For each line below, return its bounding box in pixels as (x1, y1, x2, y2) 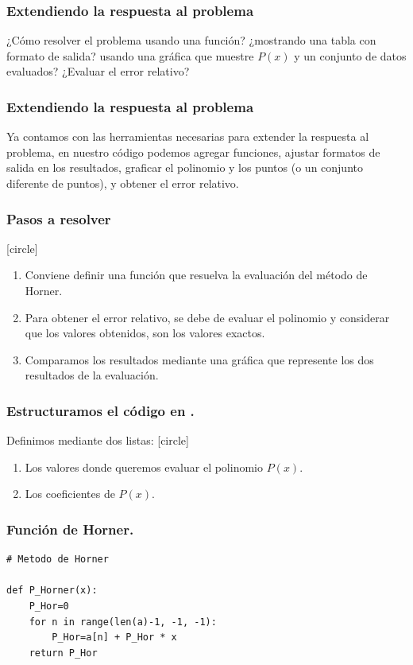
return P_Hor (29, 647, 98, 659)
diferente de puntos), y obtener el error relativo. (6, 175, 239, 191)
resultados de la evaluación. (25, 367, 159, 383)
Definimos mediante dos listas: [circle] (6, 432, 189, 449)
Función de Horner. (6, 519, 134, 539)
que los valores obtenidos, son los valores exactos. (25, 325, 265, 341)
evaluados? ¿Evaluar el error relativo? (6, 63, 190, 80)
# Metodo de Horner (6, 554, 109, 566)
